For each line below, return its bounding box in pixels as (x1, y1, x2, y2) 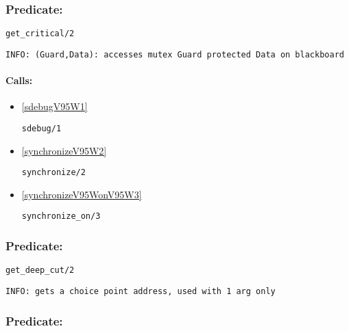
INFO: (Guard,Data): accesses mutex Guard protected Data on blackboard (5, 49, 344, 59)
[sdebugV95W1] (21, 99, 88, 114)
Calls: (5, 73, 33, 88)
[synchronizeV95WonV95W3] (21, 187, 142, 201)
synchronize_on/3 (21, 211, 101, 222)
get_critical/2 (5, 29, 75, 39)
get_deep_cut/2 (5, 265, 75, 276)
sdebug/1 (21, 123, 62, 133)
